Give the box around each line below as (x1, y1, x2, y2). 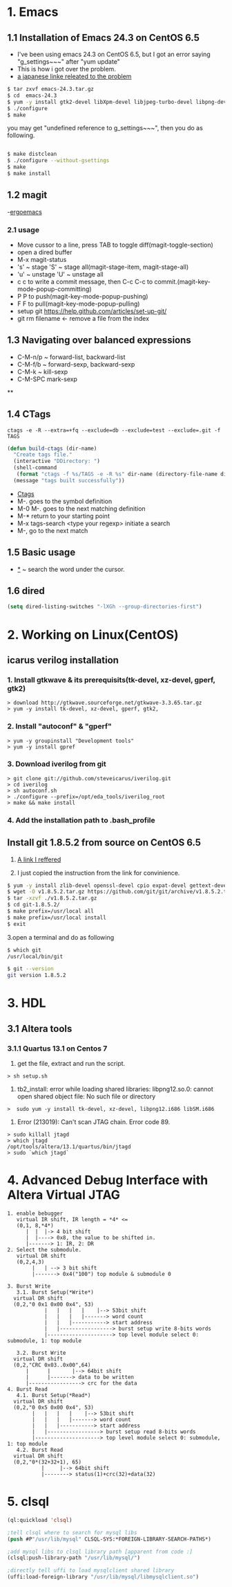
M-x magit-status (17, 255, 67, 263)
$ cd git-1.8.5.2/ (7, 902, 60, 909)
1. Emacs (7, 4, 59, 20)
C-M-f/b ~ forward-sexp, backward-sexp (17, 360, 135, 368)
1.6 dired (7, 585, 45, 597)
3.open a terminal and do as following (7, 933, 115, 941)
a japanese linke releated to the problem (17, 72, 132, 80)
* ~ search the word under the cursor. (17, 565, 126, 573)
